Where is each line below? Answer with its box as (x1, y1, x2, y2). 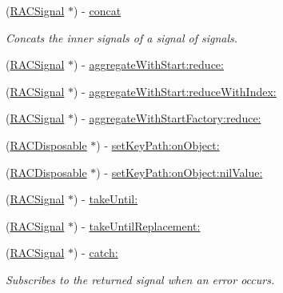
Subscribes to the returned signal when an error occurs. (6, 271, 275, 287)
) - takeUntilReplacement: (74, 217, 201, 234)
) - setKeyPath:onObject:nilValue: (96, 163, 263, 180)
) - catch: (74, 244, 118, 261)
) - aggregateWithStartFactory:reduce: (74, 110, 261, 126)
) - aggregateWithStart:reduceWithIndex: (74, 82, 277, 99)
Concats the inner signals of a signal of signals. (6, 29, 238, 46)
